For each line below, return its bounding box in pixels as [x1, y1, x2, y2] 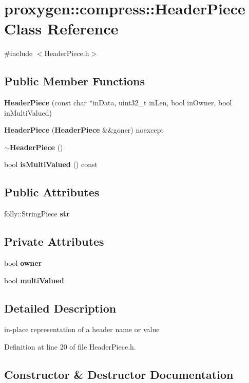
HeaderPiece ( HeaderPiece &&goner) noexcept [4, 124, 164, 135]
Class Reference [4, 18, 119, 39]
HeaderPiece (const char [4, 97, 87, 108]
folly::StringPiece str [4, 208, 70, 219]
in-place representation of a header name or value [4, 324, 160, 335]
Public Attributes [4, 184, 100, 200]
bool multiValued [4, 275, 64, 285]
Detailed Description [4, 300, 117, 316]
